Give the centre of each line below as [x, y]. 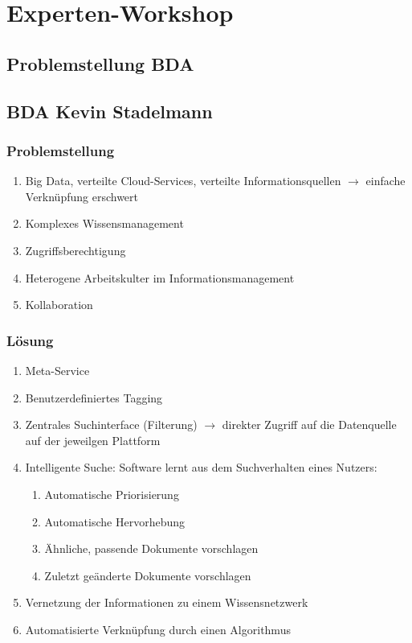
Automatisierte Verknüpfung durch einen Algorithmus [158, 629]
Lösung [30, 340]
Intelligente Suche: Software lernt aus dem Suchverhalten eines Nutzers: [201, 467]
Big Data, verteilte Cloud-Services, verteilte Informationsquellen [183, 181]
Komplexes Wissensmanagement [104, 223]
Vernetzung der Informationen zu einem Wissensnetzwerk [167, 602]
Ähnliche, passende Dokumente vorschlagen [151, 548]
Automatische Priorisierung [112, 494]
